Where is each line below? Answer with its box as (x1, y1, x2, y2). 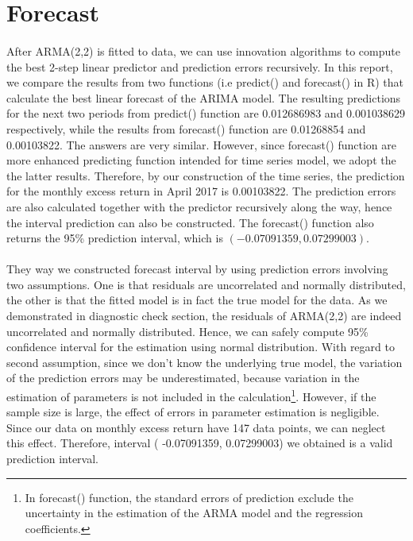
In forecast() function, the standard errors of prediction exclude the (25, 489, 353, 505)
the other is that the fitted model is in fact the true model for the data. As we (6, 292, 388, 308)
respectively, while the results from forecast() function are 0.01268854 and (6, 120, 366, 137)
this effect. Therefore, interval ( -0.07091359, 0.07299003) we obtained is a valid (6, 435, 393, 451)
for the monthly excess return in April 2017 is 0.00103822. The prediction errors (6, 183, 396, 199)
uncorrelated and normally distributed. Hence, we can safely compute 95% (6, 323, 369, 339)
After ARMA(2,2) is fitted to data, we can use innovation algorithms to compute (6, 42, 400, 59)
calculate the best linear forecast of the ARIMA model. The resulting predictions (6, 89, 401, 106)
